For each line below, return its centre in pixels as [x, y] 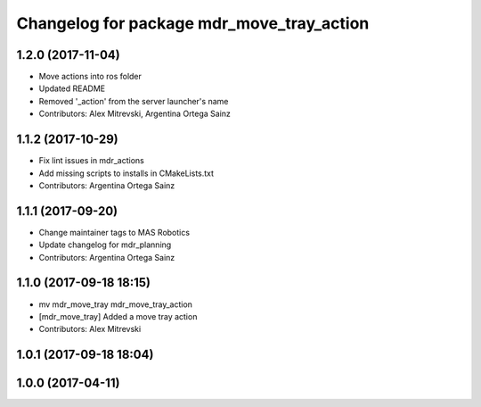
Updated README [72, 88]
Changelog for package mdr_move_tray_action [193, 23]
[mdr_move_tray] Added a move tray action [118, 316]
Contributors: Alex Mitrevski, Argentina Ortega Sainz [135, 114]
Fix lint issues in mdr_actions [91, 161]
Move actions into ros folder [90, 77]
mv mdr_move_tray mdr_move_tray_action [116, 304]
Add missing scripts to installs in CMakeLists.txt [126, 173]
